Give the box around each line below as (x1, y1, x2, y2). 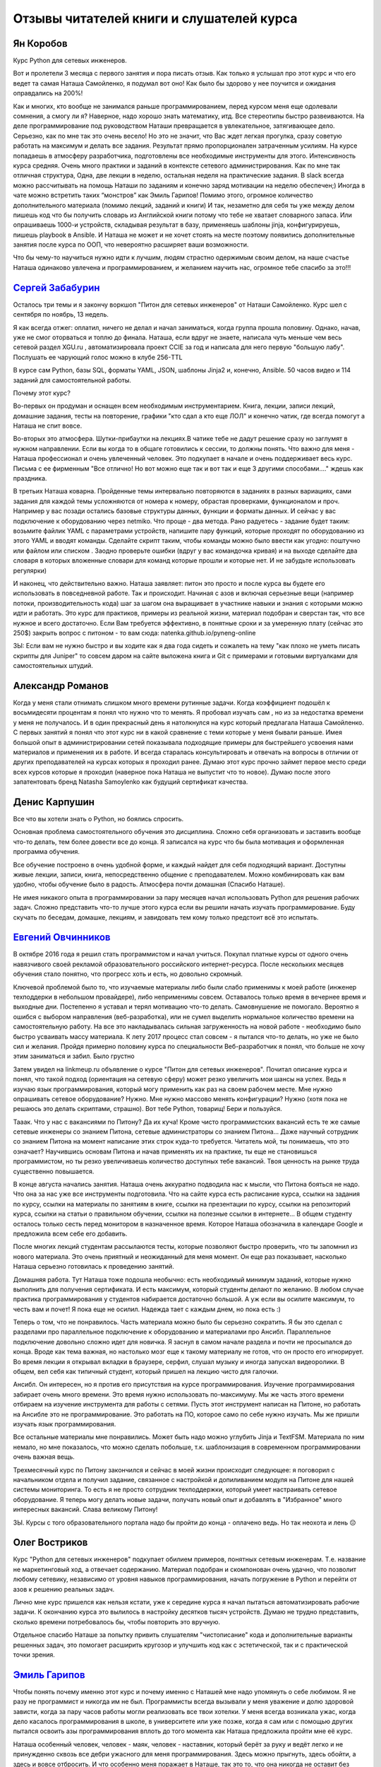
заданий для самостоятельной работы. (13, 375, 132, 384)
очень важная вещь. (13, 1452, 75, 1461)
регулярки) (13, 566, 47, 575)
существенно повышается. (13, 1167, 95, 1175)
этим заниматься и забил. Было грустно (13, 1052, 135, 1060)
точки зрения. (13, 1650, 56, 1659)
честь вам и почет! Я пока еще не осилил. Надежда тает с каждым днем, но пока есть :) (13, 1305, 282, 1313)
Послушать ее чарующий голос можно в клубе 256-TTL (13, 353, 183, 361)
